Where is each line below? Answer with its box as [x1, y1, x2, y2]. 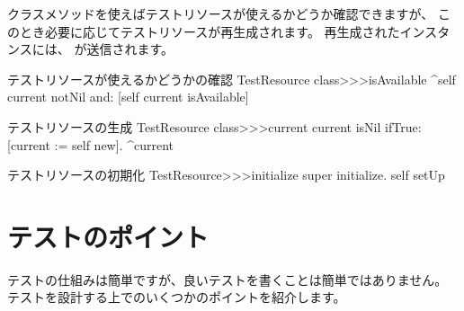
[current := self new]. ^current [7, 135, 174, 154]
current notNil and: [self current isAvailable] [7, 87, 249, 106]
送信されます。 [86, 40, 174, 58]
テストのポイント [7, 218, 210, 254]
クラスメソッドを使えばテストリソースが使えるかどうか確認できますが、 [7, 4, 434, 22]
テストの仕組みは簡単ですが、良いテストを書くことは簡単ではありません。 [7, 270, 448, 289]
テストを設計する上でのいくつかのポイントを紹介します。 [7, 288, 346, 307]
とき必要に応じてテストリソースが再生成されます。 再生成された [19, 22, 400, 40]
